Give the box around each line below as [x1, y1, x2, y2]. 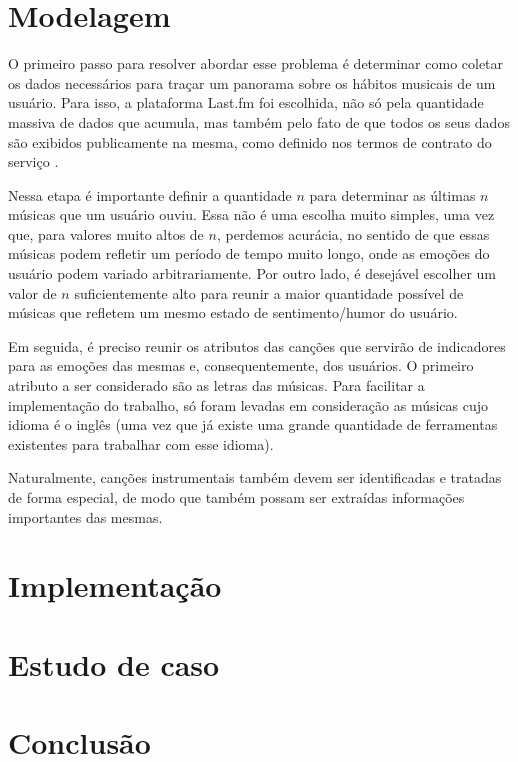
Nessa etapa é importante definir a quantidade [8, 184, 292, 205]
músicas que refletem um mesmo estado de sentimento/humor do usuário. [8, 302, 458, 323]
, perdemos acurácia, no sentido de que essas [216, 223, 490, 244]
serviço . [8, 151, 59, 172]
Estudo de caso [8, 643, 220, 684]
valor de [8, 282, 57, 303]
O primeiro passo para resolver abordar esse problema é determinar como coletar [8, 53, 504, 74]
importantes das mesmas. [8, 506, 163, 527]
